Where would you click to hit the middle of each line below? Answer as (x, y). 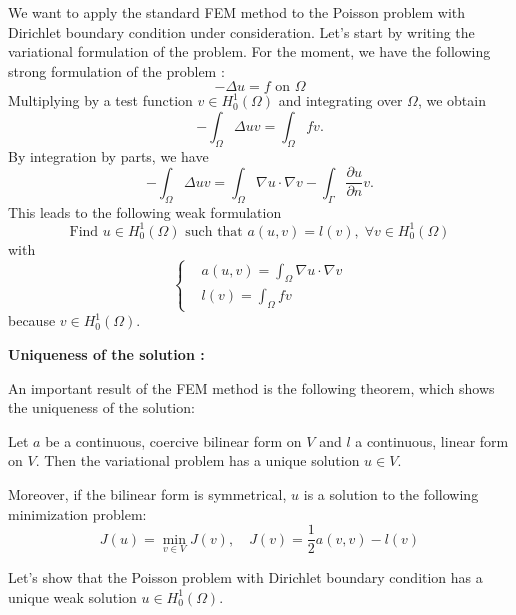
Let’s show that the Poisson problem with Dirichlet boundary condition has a (245, 576)
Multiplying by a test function (100, 100)
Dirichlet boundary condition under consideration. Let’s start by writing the (241, 31)
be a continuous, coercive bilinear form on (173, 440)
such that (214, 231)
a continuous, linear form (432, 440)
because (32, 320)
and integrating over (340, 100)
